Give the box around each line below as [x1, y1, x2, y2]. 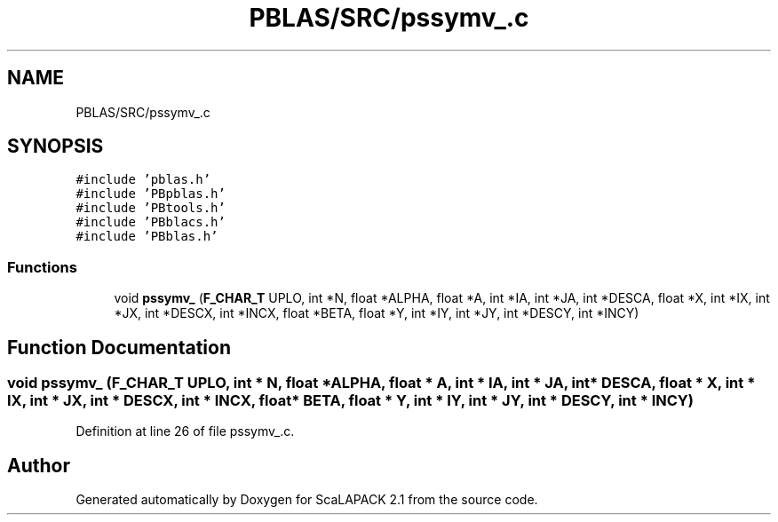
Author [7, 454, 70, 477]
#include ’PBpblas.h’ [75, 186, 226, 202]
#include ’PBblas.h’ [75, 229, 218, 244]
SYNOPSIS [7, 135, 104, 158]
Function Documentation [7, 336, 231, 359]
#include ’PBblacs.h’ [75, 215, 226, 230]
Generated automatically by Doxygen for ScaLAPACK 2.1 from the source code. [75, 492, 538, 508]
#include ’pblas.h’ [75, 172, 211, 187]
